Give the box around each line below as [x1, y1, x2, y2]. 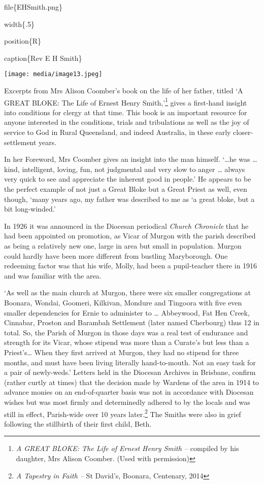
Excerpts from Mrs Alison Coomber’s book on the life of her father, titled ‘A [4, 85, 243, 96]
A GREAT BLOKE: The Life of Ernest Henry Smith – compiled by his [16, 443, 239, 454]
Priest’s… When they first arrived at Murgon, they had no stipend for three [4, 347, 239, 357]
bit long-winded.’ [4, 203, 56, 214]
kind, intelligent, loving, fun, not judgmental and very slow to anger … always [4, 163, 245, 174]
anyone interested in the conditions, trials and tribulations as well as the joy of [4, 117, 249, 127]
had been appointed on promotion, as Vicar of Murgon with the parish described [4, 230, 256, 241]
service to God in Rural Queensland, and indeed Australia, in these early [4, 127, 231, 137]
